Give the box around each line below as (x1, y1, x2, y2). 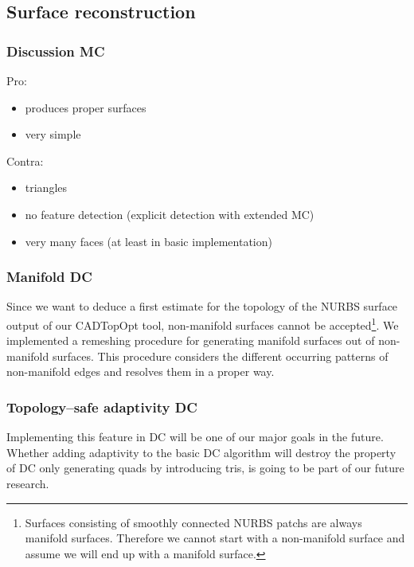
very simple (25, 126, 81, 143)
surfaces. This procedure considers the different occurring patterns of (52, 347, 389, 364)
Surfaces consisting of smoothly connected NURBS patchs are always (25, 514, 362, 530)
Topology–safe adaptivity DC (6, 397, 197, 416)
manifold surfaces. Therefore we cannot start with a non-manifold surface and (25, 530, 405, 546)
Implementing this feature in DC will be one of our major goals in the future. (6, 428, 384, 445)
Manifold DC (6, 267, 92, 287)
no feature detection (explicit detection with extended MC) (25, 205, 314, 222)
